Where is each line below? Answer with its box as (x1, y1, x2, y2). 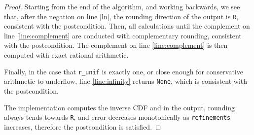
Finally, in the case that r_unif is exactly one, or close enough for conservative (4, 66, 243, 76)
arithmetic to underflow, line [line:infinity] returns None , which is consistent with (4, 76, 248, 86)
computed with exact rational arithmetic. (4, 50, 129, 60)
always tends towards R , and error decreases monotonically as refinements (4, 112, 231, 122)
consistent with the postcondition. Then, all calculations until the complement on (4, 21, 250, 31)
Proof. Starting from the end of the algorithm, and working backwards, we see (4, 1, 240, 11)
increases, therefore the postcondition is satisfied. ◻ (4, 121, 161, 132)
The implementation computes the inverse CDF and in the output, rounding (4, 102, 235, 112)
